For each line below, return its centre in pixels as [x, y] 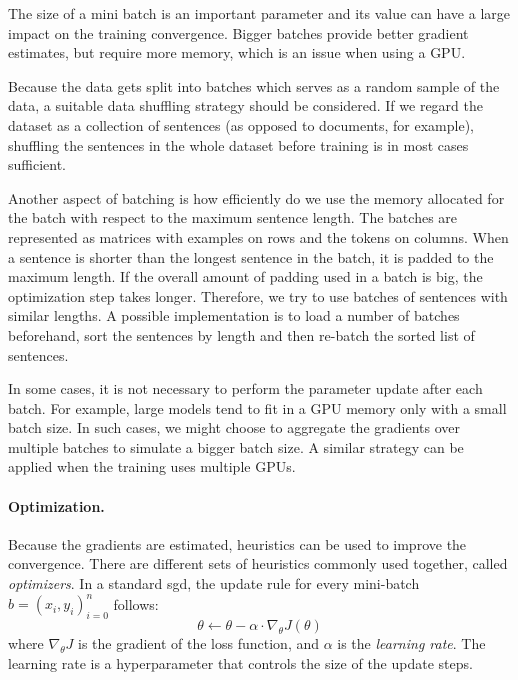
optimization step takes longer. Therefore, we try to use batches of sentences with [258, 295]
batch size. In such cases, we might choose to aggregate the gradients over [234, 427]
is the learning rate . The [411, 642]
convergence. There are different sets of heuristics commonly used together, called [258, 563]
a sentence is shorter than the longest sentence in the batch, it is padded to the [251, 256]
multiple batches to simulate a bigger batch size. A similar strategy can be [236, 446]
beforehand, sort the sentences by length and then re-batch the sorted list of [241, 334]
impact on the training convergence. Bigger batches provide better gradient [238, 32]
